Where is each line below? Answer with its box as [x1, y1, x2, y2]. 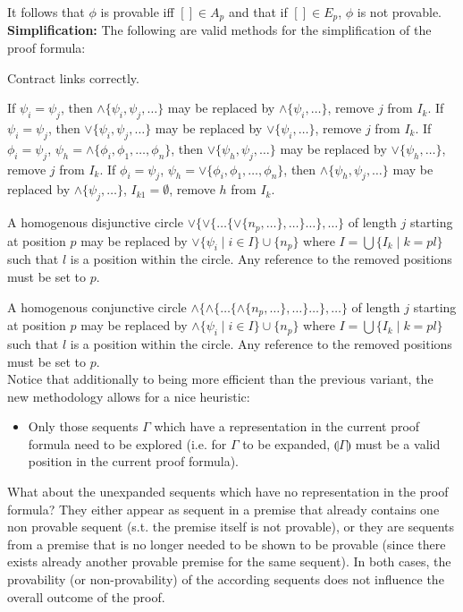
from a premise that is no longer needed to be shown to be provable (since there [7, 534, 446, 553]
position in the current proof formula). [28, 452, 239, 471]
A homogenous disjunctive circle [7, 213, 183, 232]
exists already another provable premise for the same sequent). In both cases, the [7, 552, 451, 571]
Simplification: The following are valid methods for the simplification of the [7, 21, 432, 39]
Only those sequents [28, 417, 139, 436]
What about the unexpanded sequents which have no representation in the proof [7, 482, 449, 501]
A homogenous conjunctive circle [7, 297, 187, 316]
